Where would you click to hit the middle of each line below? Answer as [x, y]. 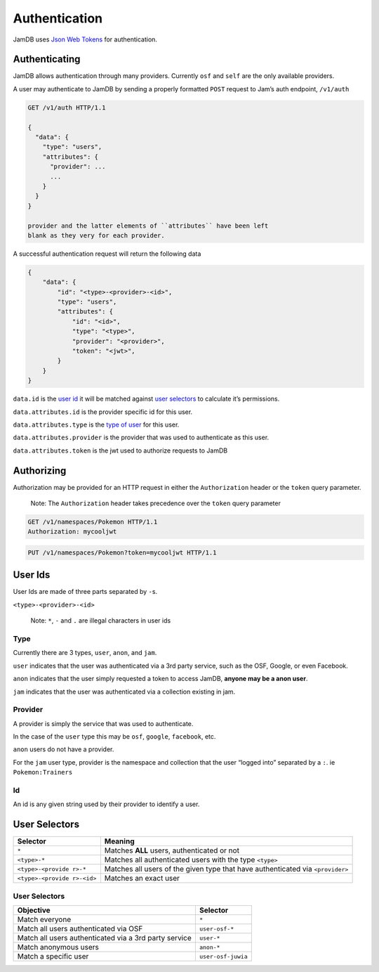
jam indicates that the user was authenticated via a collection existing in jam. [124, 692]
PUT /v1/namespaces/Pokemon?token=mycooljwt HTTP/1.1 [122, 552]
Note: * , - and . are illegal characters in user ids [101, 621]
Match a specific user [53, 957]
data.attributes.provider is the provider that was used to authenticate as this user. [141, 438]
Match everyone [44, 919]
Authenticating [47, 59]
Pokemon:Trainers [43, 772]
